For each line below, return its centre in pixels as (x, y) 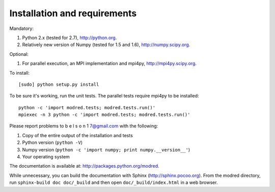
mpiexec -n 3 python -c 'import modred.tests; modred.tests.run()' (104, 115)
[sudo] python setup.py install (59, 84)
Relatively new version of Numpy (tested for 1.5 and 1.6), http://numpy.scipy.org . (106, 45)
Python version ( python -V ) (52, 143)
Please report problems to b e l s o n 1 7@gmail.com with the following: (84, 126)
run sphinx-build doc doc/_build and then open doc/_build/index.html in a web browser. (114, 182)
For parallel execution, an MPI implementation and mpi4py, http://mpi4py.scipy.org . (109, 63)
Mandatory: (22, 28)
